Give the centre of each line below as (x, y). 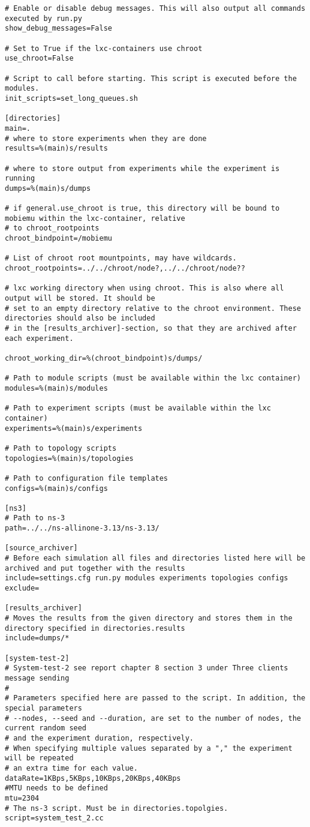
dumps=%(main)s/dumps (48, 188)
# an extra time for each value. (71, 768)
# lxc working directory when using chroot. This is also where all (145, 288)
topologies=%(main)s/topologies (69, 458)
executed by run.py (43, 18)
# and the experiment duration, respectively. (99, 738)
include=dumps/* (37, 638)
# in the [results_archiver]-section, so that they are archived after (151, 328)
